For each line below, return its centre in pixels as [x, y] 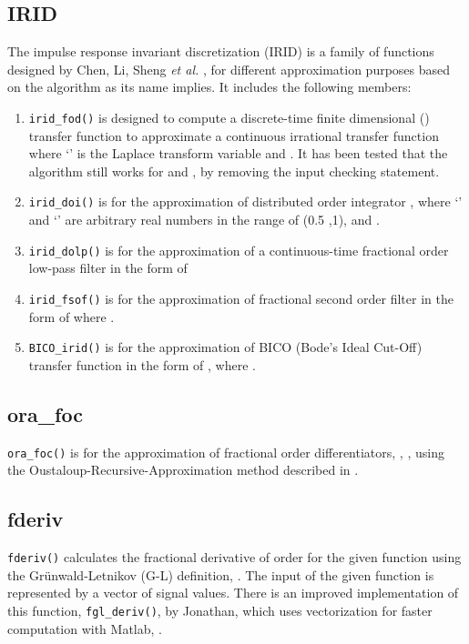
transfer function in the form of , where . [142, 364]
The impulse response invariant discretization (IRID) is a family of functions [221, 51]
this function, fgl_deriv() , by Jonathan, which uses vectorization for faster [220, 610]
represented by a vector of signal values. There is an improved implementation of [233, 593]
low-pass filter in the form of [108, 268]
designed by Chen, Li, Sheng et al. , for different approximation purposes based [229, 69]
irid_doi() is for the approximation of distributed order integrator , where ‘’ [245, 201]
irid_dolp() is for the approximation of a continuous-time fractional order [239, 250]
